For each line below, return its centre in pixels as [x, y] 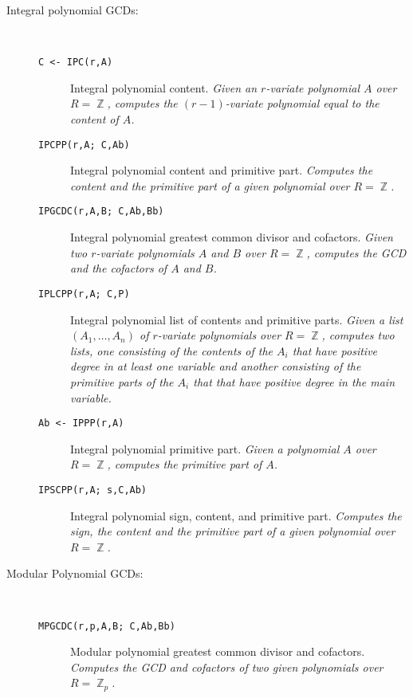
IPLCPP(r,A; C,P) [84, 294]
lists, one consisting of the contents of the [172, 350]
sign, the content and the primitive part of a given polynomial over [233, 531]
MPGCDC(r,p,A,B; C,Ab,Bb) [107, 626]
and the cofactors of [119, 268]
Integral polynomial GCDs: [73, 10]
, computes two [358, 335]
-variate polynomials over [219, 335]
